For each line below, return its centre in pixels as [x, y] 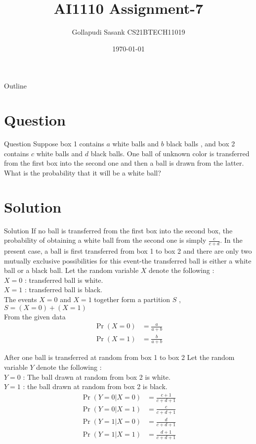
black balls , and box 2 [201, 144]
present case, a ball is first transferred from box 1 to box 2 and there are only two [128, 250]
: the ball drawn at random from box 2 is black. [95, 386]
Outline [15, 86]
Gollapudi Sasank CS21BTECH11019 [128, 32]
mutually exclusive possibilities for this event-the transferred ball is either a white [128, 260]
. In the [231, 240]
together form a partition [132, 299]
